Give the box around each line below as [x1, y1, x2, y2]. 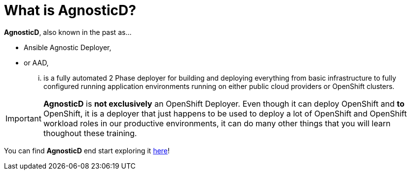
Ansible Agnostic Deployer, [24, 43, 112, 52]
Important [5, 113, 41, 123]
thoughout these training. [43, 128, 137, 138]
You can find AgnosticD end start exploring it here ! [4, 146, 170, 155]
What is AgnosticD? [4, 2, 136, 19]
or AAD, [24, 58, 49, 67]
